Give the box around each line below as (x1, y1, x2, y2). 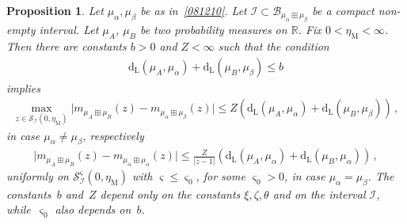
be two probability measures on (139, 21, 287, 38)
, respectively (82, 127, 144, 143)
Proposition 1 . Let (6, 2, 104, 18)
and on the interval (272, 185, 366, 202)
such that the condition (218, 38, 329, 55)
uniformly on (6, 167, 69, 184)
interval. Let (39, 21, 99, 38)
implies (6, 79, 40, 96)
